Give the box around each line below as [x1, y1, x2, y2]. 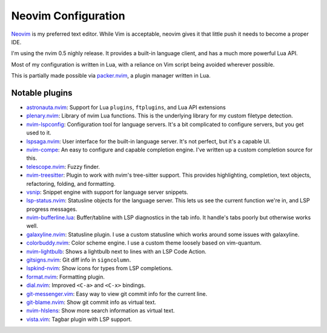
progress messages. [26, 205, 78, 213]
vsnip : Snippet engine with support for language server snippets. [26, 188, 189, 196]
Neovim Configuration [11, 9, 125, 22]
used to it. [26, 129, 51, 136]
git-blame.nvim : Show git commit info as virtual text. [26, 298, 157, 306]
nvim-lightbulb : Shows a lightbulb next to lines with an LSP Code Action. [26, 248, 206, 255]
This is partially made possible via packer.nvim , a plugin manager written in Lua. [11, 72, 211, 79]
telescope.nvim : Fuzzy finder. [26, 163, 100, 170]
